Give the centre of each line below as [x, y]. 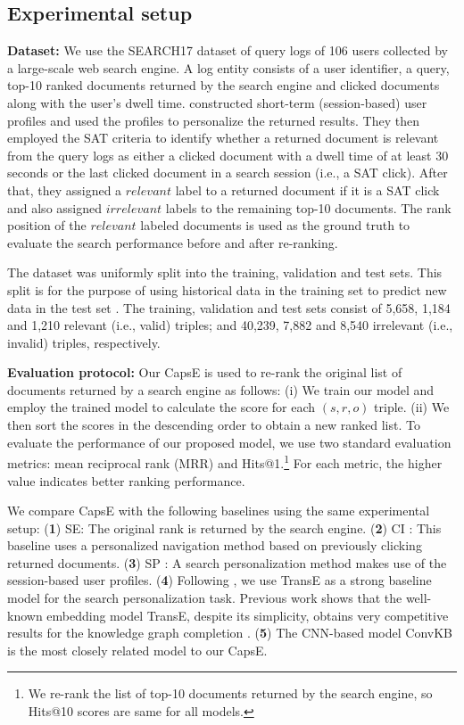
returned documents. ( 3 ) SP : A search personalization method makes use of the [227, 562]
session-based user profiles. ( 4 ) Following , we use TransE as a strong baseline [220, 580]
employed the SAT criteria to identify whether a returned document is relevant [223, 138]
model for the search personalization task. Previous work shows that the [205, 598]
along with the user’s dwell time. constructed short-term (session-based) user [217, 102]
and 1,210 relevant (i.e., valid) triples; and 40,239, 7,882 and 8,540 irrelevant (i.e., [230, 325]
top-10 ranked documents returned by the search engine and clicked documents [224, 85]
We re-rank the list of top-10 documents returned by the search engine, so [230, 693]
